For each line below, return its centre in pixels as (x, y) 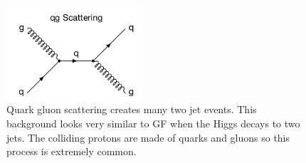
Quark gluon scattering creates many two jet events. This (132, 109)
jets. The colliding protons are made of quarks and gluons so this (148, 137)
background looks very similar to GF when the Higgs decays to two (153, 123)
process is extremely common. (72, 151)
